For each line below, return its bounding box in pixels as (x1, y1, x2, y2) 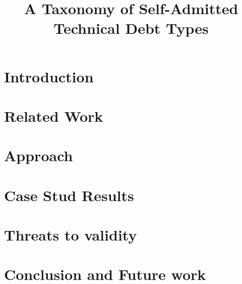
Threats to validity (4, 224, 137, 245)
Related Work (4, 105, 103, 126)
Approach (4, 145, 73, 166)
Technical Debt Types (53, 18, 209, 38)
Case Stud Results (4, 184, 134, 205)
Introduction (4, 66, 94, 86)
